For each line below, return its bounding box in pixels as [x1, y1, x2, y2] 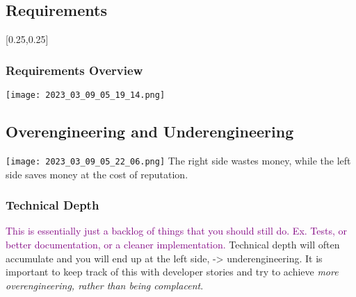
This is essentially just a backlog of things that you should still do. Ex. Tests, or [6, 223, 348, 238]
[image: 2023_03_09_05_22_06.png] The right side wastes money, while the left [6, 153, 351, 167]
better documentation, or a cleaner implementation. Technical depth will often [6, 237, 340, 251]
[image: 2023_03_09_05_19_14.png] [6, 90, 165, 101]
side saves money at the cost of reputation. [6, 167, 188, 181]
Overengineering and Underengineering [6, 121, 294, 142]
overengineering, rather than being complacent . [6, 278, 204, 292]
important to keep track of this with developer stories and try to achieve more [6, 264, 339, 279]
